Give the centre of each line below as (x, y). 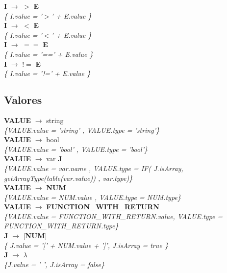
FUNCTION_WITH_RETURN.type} (61, 226)
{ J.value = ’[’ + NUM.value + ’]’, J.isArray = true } (86, 245)
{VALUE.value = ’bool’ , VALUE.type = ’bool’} (76, 149)
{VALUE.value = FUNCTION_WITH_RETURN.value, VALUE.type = (113, 216)
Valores (23, 100)
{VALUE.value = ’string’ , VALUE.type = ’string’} (82, 130)
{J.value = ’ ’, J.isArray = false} (54, 264)
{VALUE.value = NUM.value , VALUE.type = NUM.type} (92, 197)
